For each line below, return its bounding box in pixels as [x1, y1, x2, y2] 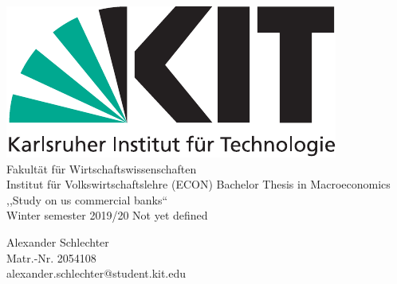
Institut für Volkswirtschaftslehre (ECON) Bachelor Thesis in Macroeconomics [6, 176, 391, 193]
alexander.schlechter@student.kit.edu [6, 265, 187, 282]
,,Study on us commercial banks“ [6, 191, 168, 208]
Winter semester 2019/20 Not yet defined [6, 207, 208, 224]
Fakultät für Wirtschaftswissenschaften [6, 160, 197, 177]
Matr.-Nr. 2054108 [6, 249, 96, 266]
